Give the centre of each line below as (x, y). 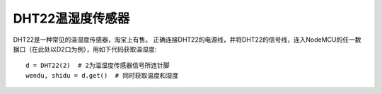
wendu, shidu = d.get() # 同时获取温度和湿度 (102, 75)
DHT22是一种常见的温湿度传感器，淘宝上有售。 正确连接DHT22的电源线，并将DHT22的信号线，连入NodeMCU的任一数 (187, 40)
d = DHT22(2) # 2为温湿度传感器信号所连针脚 (98, 66)
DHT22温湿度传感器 (71, 18)
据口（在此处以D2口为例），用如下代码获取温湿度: (85, 49)
